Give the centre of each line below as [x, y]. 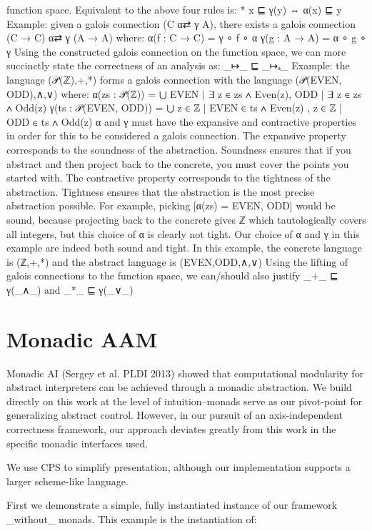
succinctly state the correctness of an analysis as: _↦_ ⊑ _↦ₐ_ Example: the [178, 65]
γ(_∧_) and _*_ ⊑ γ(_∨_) [70, 289]
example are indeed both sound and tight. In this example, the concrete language [184, 248]
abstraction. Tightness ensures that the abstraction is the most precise [161, 191]
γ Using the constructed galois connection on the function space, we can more [176, 51]
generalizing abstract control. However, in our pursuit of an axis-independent [175, 415]
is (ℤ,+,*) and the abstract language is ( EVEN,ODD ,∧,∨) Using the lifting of [177, 261]
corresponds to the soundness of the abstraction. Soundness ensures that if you [179, 149]
